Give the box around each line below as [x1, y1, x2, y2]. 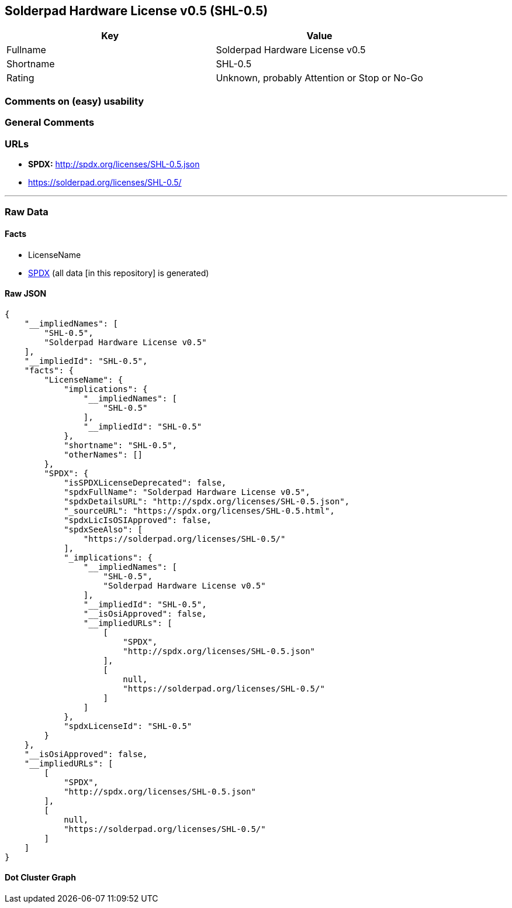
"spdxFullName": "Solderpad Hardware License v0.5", [64, 487, 310, 497]
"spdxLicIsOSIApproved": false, [64, 515, 212, 525]
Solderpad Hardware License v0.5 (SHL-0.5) [5, 4, 268, 18]
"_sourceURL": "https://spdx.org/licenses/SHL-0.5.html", [64, 505, 335, 515]
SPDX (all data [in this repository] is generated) [28, 267, 209, 278]
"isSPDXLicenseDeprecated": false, [64, 477, 227, 487]
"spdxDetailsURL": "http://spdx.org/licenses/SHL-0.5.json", [64, 496, 350, 506]
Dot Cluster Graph [5, 872, 76, 883]
